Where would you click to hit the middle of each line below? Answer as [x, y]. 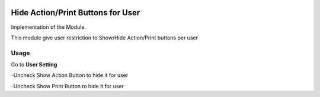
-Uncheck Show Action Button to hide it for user [70, 75]
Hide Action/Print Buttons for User [76, 13]
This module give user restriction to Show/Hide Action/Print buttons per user [105, 38]
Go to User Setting [34, 65]
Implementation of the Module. [48, 27]
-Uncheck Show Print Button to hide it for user [68, 86]
